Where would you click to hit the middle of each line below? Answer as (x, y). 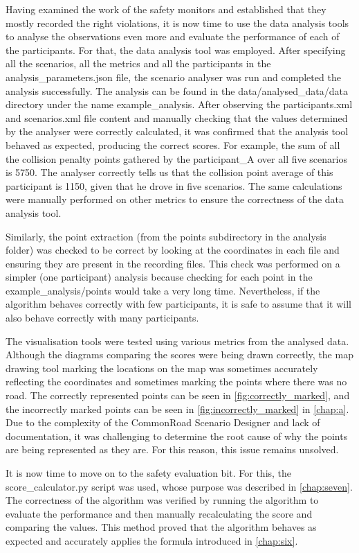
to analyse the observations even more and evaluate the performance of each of (173, 36)
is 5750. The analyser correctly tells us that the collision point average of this (169, 172)
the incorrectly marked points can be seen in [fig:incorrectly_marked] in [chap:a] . (177, 409)
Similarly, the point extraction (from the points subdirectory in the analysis (166, 236)
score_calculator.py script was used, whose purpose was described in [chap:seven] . (179, 486)
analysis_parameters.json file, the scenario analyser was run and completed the (173, 77)
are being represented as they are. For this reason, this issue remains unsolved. (172, 449)
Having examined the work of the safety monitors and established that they (166, 9)
